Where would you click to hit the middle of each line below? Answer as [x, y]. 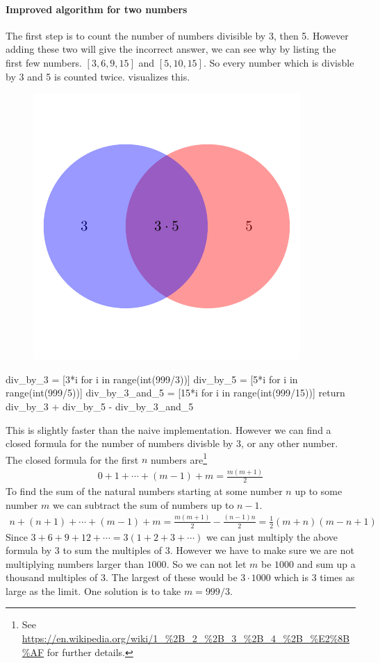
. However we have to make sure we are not [262, 550]
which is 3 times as [314, 577]
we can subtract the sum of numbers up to [143, 504]
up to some [319, 491]
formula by [29, 550]
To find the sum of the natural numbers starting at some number [144, 491]
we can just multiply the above [272, 536]
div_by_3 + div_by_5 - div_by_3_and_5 [100, 406]
